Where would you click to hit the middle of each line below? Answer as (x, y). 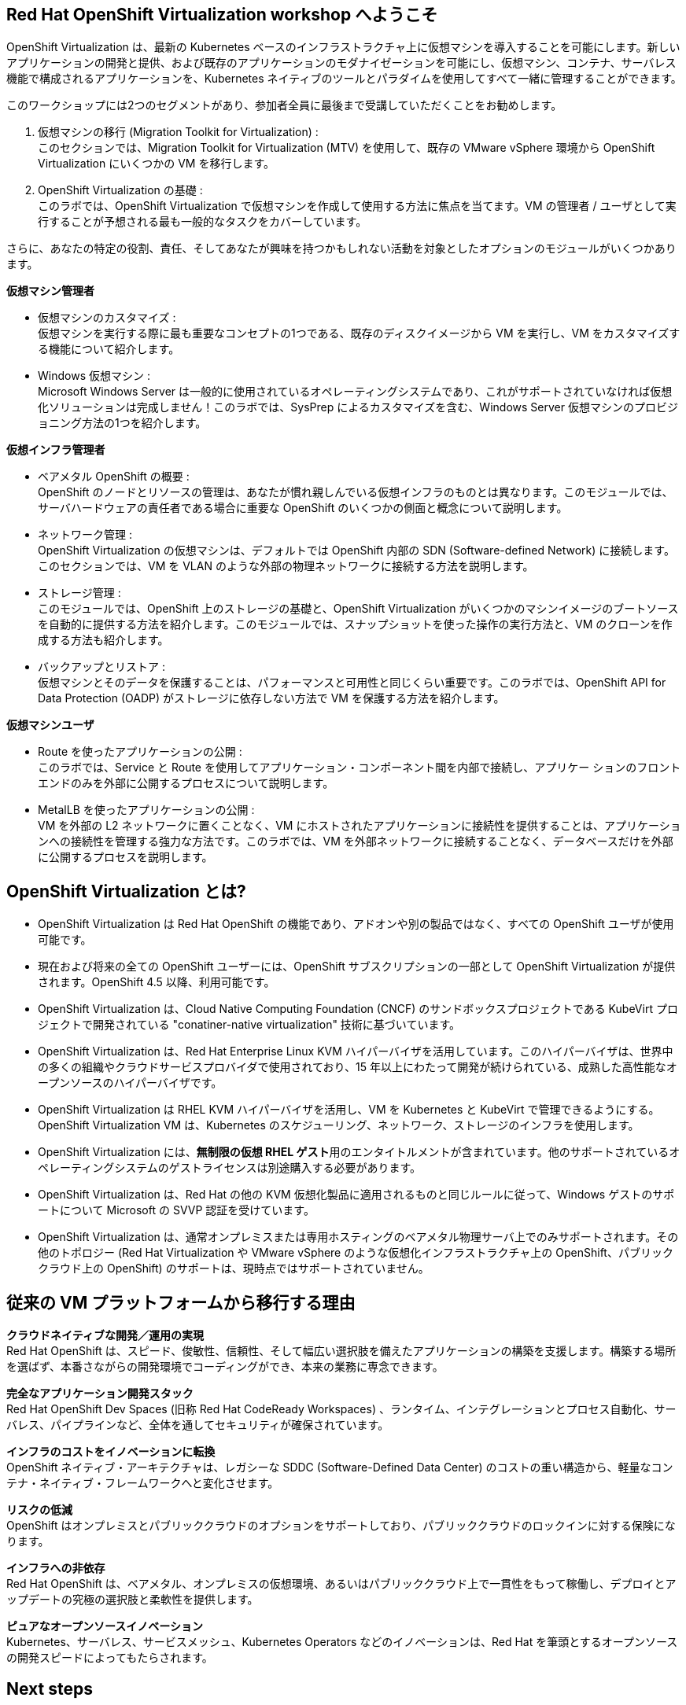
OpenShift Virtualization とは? (126, 891)
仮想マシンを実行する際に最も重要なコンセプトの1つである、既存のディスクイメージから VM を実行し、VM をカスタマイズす (359, 333)
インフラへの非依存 (56, 1568)
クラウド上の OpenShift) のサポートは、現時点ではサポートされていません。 (234, 1269)
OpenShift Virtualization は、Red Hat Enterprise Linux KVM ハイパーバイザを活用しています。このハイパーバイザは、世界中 (356, 1051)
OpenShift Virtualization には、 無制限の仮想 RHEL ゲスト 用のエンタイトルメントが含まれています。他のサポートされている (354, 1152)
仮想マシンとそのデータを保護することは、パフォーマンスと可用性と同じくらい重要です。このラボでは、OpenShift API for (352, 683)
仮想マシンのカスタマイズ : (107, 318)
